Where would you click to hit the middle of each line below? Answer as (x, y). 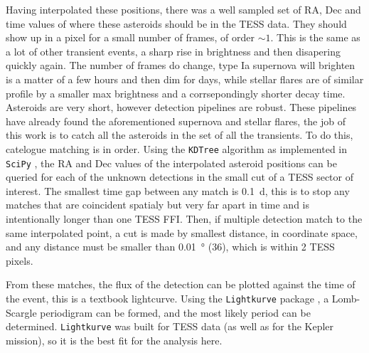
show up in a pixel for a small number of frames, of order (130, 37)
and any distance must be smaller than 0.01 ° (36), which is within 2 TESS (170, 247)
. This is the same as (315, 37)
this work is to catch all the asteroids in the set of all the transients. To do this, (180, 135)
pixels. (20, 260)
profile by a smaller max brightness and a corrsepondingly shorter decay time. (176, 93)
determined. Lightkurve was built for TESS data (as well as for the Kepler (170, 326)
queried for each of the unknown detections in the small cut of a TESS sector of (180, 177)
